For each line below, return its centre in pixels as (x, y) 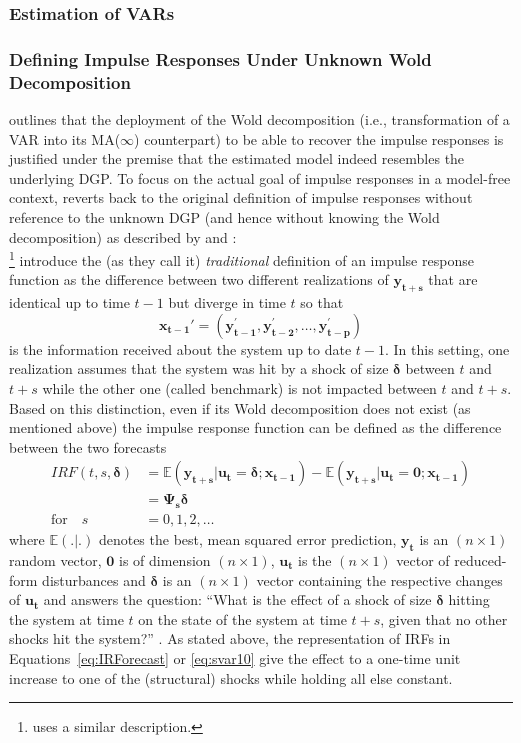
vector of (423, 560)
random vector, (55, 560)
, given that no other (444, 618)
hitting (469, 599)
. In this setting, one (447, 348)
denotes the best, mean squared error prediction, (247, 539)
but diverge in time (227, 302)
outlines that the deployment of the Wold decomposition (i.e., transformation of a (259, 118)
